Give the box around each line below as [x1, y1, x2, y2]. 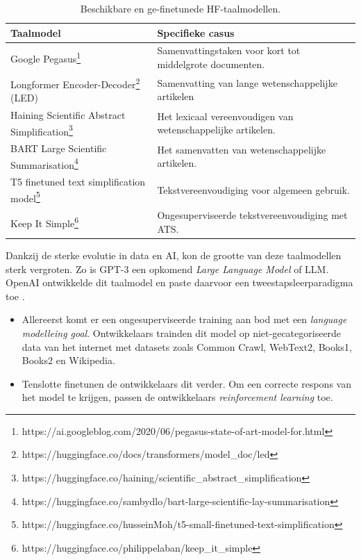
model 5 [10, 188, 40, 205]
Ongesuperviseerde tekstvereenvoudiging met [157, 208, 348, 222]
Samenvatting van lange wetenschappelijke [157, 75, 337, 90]
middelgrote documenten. [157, 57, 265, 72]
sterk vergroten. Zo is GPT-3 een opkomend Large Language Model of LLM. [6, 261, 329, 276]
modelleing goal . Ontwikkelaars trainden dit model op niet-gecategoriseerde [22, 325, 342, 340]
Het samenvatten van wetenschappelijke [157, 142, 326, 156]
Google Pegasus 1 [10, 49, 81, 66]
